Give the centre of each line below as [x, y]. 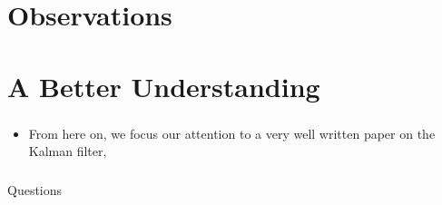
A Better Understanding [164, 86]
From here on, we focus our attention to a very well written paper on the [232, 133]
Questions [35, 189]
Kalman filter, [68, 151]
